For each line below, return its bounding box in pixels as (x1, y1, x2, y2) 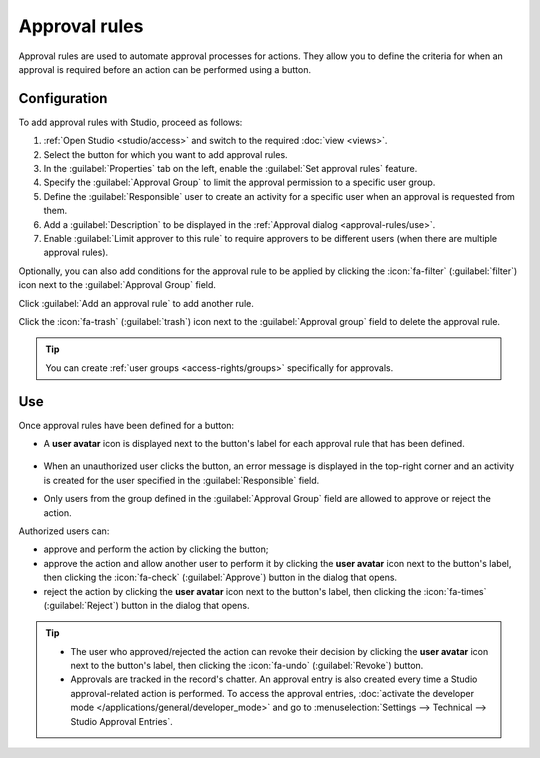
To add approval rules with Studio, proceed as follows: (18, 116, 243, 128)
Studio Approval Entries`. (70, 715, 174, 727)
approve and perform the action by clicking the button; (43, 543, 269, 555)
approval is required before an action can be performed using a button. (18, 63, 312, 75)
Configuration (18, 90, 108, 107)
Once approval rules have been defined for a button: (18, 419, 235, 431)
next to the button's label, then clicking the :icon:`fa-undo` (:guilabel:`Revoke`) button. (70, 660, 424, 672)
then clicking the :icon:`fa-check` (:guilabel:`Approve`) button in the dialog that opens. (43, 571, 398, 584)
